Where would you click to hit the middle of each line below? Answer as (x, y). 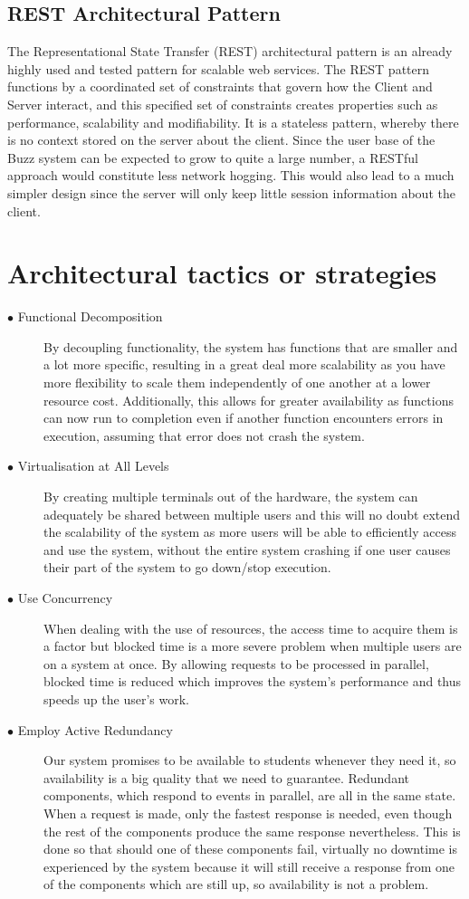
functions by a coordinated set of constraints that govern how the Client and (220, 86)
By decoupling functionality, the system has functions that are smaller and (251, 346)
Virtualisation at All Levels (93, 466)
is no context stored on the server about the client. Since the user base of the (221, 140)
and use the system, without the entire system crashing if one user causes (247, 549)
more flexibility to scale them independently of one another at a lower (237, 383)
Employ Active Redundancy (95, 729)
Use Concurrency (65, 597)
